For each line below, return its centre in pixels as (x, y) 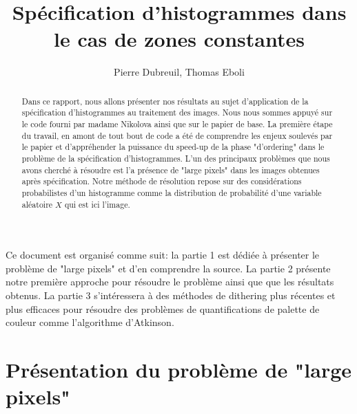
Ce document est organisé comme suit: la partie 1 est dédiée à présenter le (163, 255)
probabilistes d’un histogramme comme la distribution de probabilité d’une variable (172, 192)
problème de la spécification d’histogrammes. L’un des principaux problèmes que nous (176, 158)
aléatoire (37, 204)
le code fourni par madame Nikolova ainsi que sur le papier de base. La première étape (177, 124)
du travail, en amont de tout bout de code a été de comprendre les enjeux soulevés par (177, 135)
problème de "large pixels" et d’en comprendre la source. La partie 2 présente (168, 268)
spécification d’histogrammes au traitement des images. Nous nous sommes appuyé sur (177, 112)
